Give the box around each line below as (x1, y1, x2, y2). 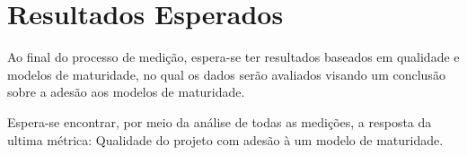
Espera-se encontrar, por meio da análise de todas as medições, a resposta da (7, 112, 432, 131)
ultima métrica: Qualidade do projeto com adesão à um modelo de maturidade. (7, 130, 444, 149)
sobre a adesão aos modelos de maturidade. (7, 82, 245, 101)
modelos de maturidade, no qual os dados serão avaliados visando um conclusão (7, 65, 445, 83)
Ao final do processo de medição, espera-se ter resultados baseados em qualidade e (7, 47, 460, 66)
